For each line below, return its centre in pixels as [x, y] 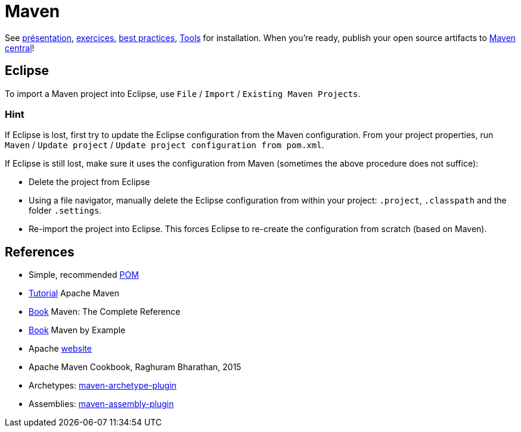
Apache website [60, 349]
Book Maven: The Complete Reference [105, 312]
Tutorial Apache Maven [74, 293]
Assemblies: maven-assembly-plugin [101, 404]
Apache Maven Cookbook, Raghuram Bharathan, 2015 [135, 367]
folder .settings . [65, 211]
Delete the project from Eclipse [89, 182]
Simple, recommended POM [84, 275]
